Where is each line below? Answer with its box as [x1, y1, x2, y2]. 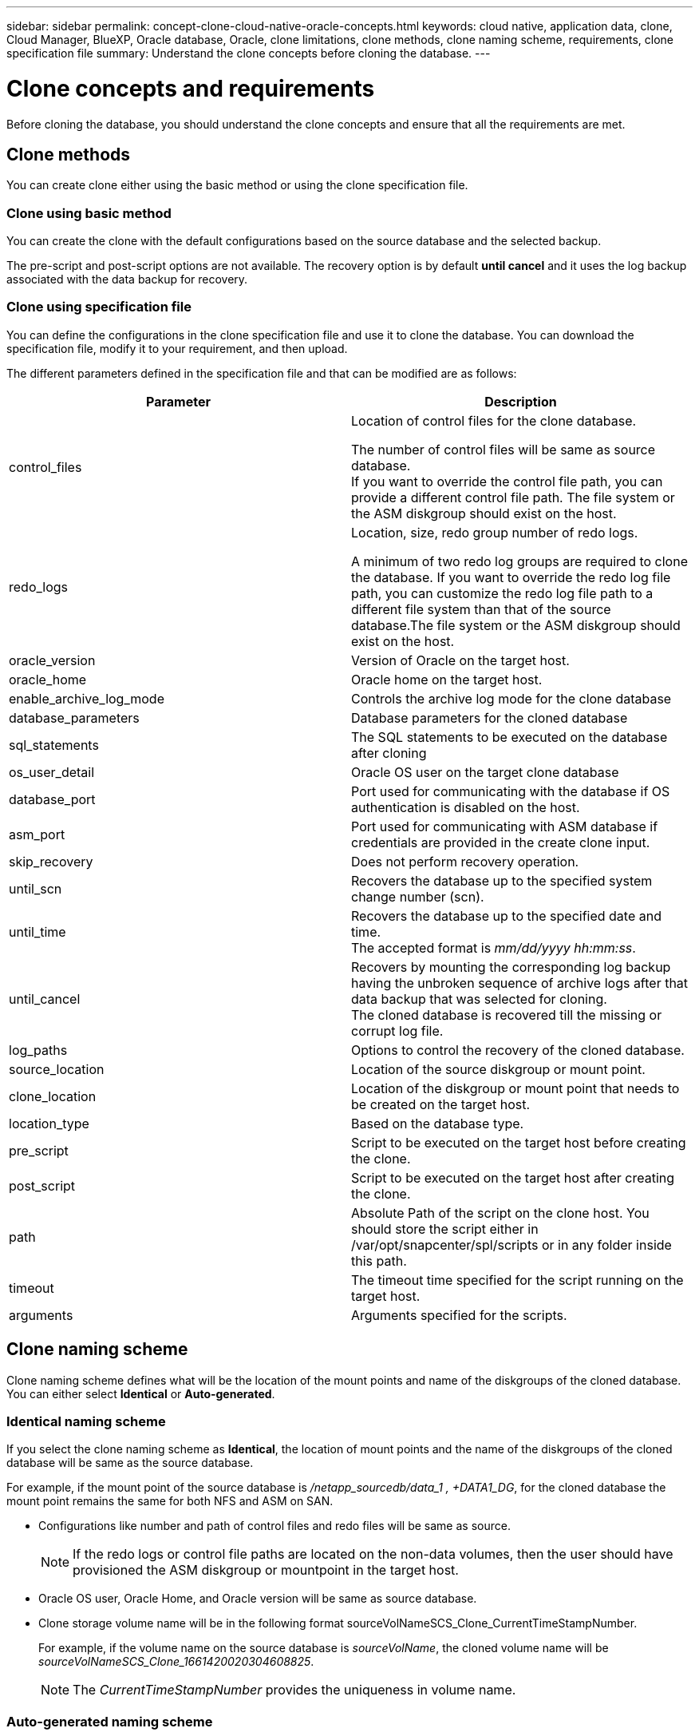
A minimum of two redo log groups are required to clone [351, 553, 688, 569]
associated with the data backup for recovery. [6, 272, 248, 287]
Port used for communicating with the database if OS [351, 783, 670, 799]
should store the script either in [351, 1220, 539, 1237]
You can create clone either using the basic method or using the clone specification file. [6, 178, 468, 192]
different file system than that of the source [351, 600, 611, 617]
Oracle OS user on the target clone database [351, 763, 619, 780]
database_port [9, 791, 96, 807]
